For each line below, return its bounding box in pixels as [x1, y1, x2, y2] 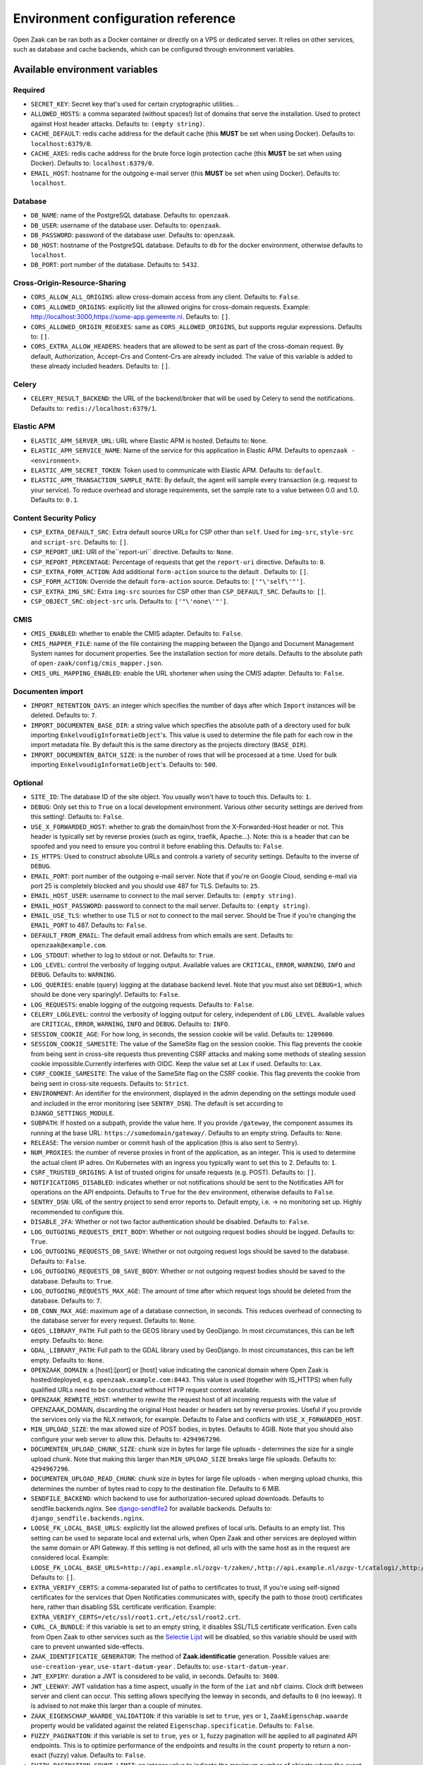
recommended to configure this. [30, 1207, 125, 1216]
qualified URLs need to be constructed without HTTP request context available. [30, 1385, 261, 1394]
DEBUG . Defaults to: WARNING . [30, 971, 116, 979]
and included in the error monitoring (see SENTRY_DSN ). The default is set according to [30, 1099, 283, 1108]
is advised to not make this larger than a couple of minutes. [30, 1701, 203, 1710]
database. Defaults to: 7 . [30, 1296, 102, 1305]
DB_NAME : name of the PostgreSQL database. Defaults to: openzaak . [30, 211, 231, 220]
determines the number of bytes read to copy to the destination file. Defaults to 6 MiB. [30, 1484, 281, 1492]
